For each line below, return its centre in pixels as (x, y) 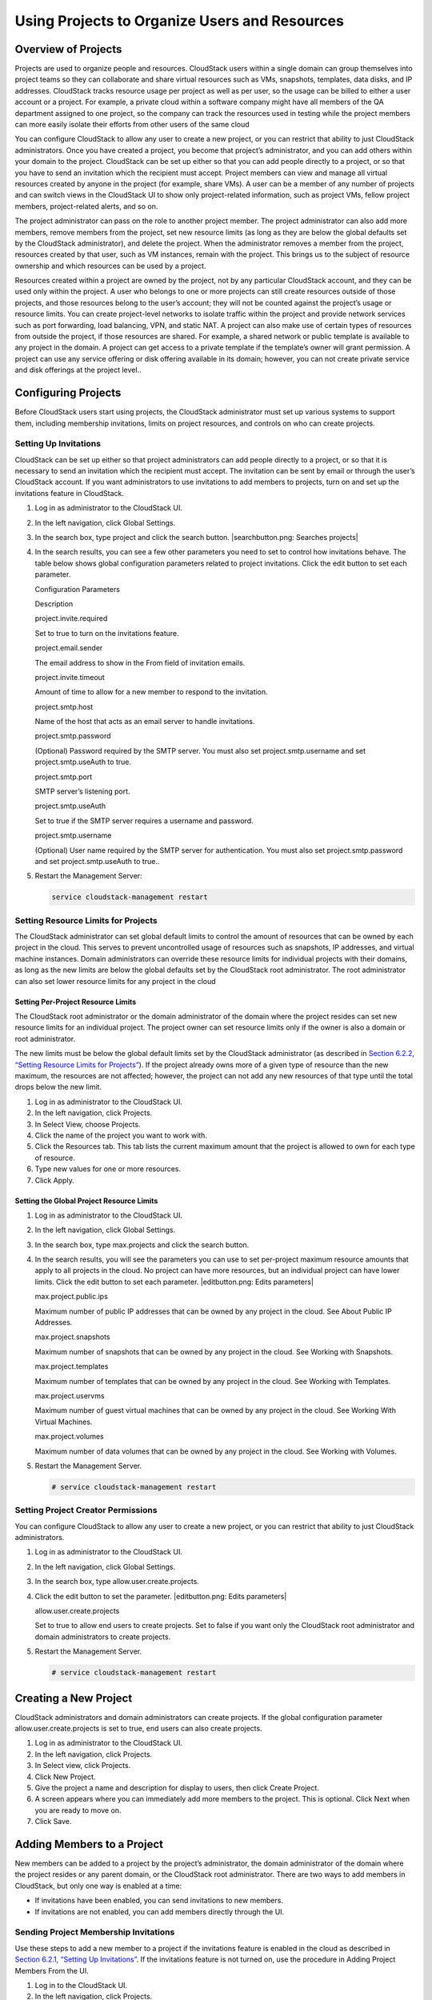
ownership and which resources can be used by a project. (110, 266)
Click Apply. (55, 1180)
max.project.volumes (69, 1437)
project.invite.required (71, 618)
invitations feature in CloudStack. (69, 493)
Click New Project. (65, 1777)
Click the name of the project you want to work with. (121, 1135)
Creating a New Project (74, 1698)
